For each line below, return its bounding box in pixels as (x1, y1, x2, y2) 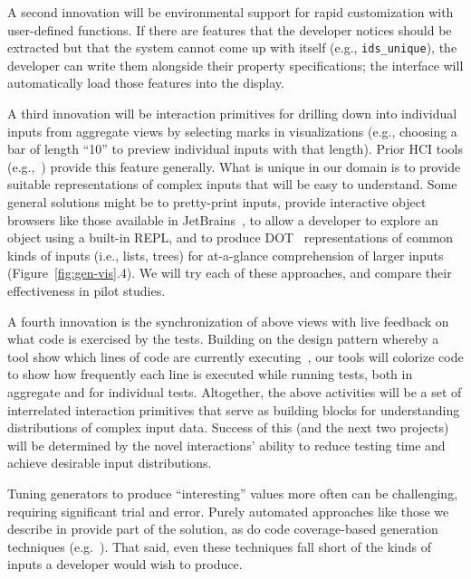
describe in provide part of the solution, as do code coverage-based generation (7, 519, 438, 538)
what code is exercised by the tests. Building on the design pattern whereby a (7, 329, 439, 348)
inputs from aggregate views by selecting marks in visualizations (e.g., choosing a (7, 121, 457, 140)
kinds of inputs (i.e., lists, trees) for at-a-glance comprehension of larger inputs (7, 245, 444, 264)
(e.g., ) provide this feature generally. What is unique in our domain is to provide (7, 157, 461, 176)
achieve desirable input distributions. (7, 453, 212, 472)
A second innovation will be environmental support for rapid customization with (7, 3, 454, 21)
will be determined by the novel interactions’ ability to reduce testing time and (7, 435, 446, 454)
